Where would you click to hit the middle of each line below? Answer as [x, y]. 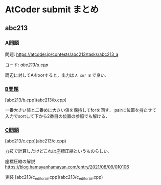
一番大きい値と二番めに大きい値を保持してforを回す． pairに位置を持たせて [81, 110]
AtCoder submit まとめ [52, 10]
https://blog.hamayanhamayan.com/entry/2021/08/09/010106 [67, 167]
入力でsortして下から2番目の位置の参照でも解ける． [57, 116]
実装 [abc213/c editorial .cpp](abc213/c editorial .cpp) [54, 178]
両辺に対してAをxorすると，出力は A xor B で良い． [57, 75]
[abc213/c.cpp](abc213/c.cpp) [36, 141]
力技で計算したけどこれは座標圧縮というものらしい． [59, 151]
